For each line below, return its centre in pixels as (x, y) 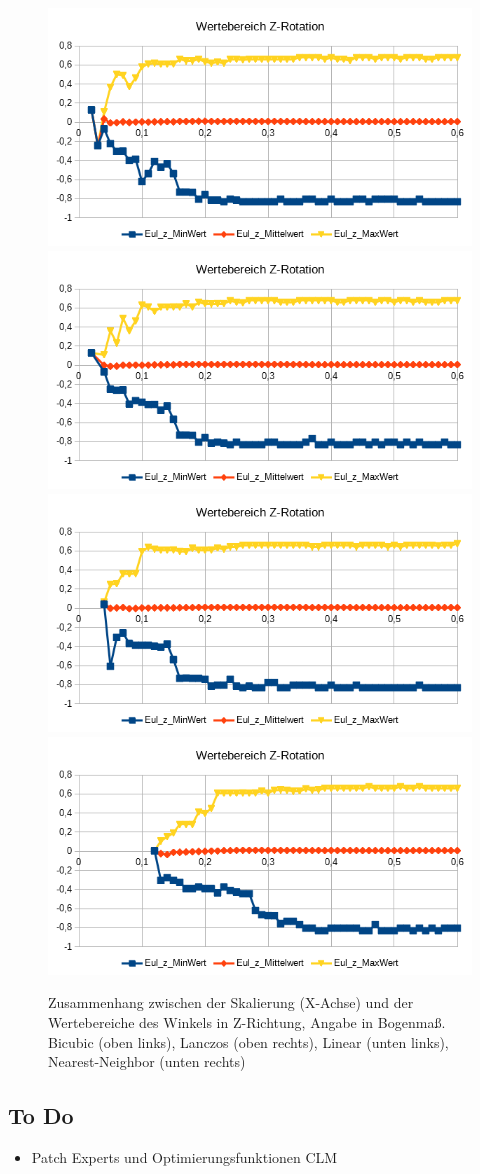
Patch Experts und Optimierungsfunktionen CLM (184, 1157)
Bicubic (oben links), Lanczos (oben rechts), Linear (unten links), (248, 1041)
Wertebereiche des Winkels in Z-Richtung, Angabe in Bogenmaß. (247, 1022)
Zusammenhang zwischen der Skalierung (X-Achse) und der (231, 1002)
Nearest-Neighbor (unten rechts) (147, 1061)
